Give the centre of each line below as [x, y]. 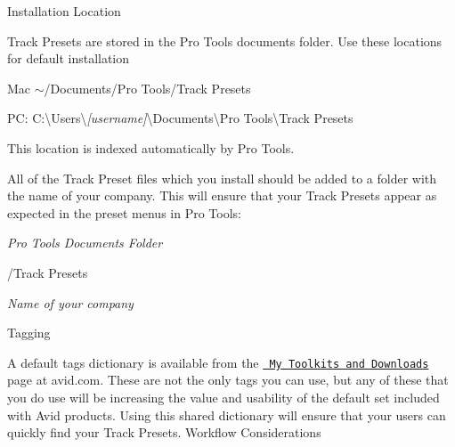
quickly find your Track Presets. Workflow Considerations [164, 432]
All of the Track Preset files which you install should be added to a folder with [222, 178]
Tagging [29, 333]
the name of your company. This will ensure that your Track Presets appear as [222, 195]
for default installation [69, 58]
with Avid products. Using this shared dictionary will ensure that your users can [227, 414]
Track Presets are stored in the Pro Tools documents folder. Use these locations [225, 41]
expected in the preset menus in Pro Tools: [124, 212]
